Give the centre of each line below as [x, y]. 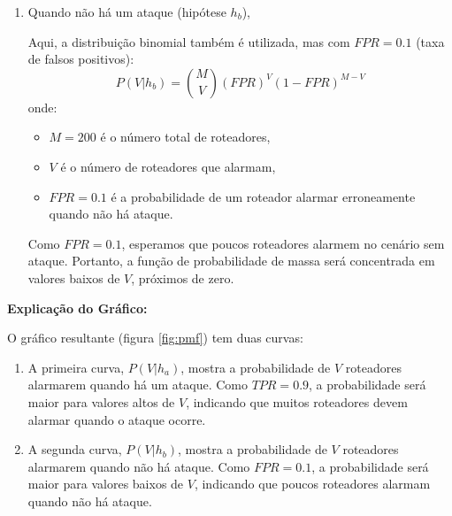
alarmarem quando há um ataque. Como [138, 385]
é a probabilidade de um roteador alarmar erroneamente [263, 196]
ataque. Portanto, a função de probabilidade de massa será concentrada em [231, 261]
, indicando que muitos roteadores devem [297, 401]
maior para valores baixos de [106, 484]
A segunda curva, [75, 449]
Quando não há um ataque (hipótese [127, 12]
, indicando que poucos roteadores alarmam [312, 484]
